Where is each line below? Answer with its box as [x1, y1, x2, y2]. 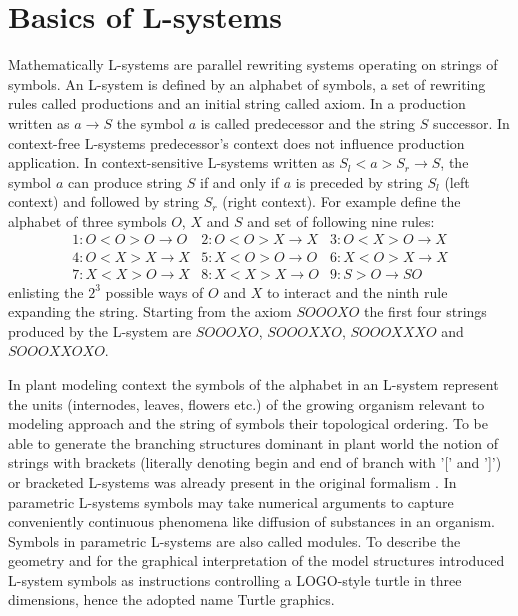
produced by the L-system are [8, 320, 192, 341]
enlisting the [8, 281, 84, 302]
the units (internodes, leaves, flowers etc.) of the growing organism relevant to [8, 393, 485, 414]
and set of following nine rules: [247, 210, 435, 231]
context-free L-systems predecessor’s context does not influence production [8, 132, 465, 153]
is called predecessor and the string [200, 112, 416, 133]
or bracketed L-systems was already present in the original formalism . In [8, 471, 457, 492]
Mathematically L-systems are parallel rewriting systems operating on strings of [8, 54, 498, 75]
